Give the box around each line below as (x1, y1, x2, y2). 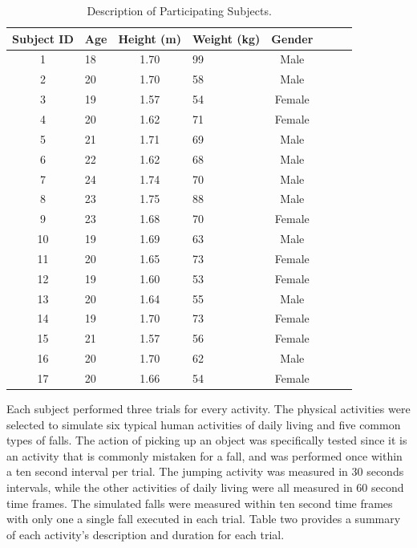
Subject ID (12, 30, 74, 47)
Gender (271, 30, 314, 47)
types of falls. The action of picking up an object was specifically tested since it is (6, 432, 407, 449)
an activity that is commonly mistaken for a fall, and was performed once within (6, 447, 403, 464)
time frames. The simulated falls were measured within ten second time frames (6, 494, 393, 511)
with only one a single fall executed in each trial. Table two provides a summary (6, 510, 401, 527)
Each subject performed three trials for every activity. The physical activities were (6, 400, 411, 417)
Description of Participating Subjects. (87, 2, 272, 18)
